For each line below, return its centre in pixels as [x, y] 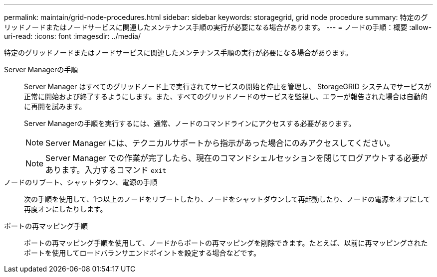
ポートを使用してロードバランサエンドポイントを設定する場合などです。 [142, 253]
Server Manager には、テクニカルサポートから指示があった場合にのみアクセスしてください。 [220, 143]
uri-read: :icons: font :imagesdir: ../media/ [72, 36]
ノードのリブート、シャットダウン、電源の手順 [81, 182]
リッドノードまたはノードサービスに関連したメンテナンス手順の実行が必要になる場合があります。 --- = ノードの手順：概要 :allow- [218, 27]
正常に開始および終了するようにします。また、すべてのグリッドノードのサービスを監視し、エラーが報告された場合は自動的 [226, 96]
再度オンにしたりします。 [66, 209]
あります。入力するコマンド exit [106, 170]
